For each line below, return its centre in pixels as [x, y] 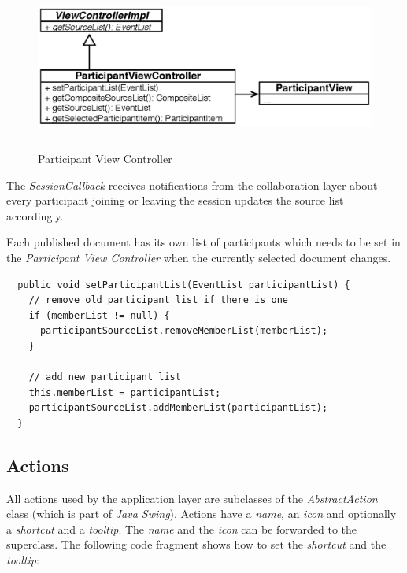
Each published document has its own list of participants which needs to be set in [203, 242]
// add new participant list [105, 377]
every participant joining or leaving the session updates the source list [175, 200]
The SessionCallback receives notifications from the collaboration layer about [192, 185]
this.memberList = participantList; [125, 392]
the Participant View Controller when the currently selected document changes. [199, 257]
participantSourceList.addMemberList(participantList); [178, 408]
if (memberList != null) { [99, 315]
